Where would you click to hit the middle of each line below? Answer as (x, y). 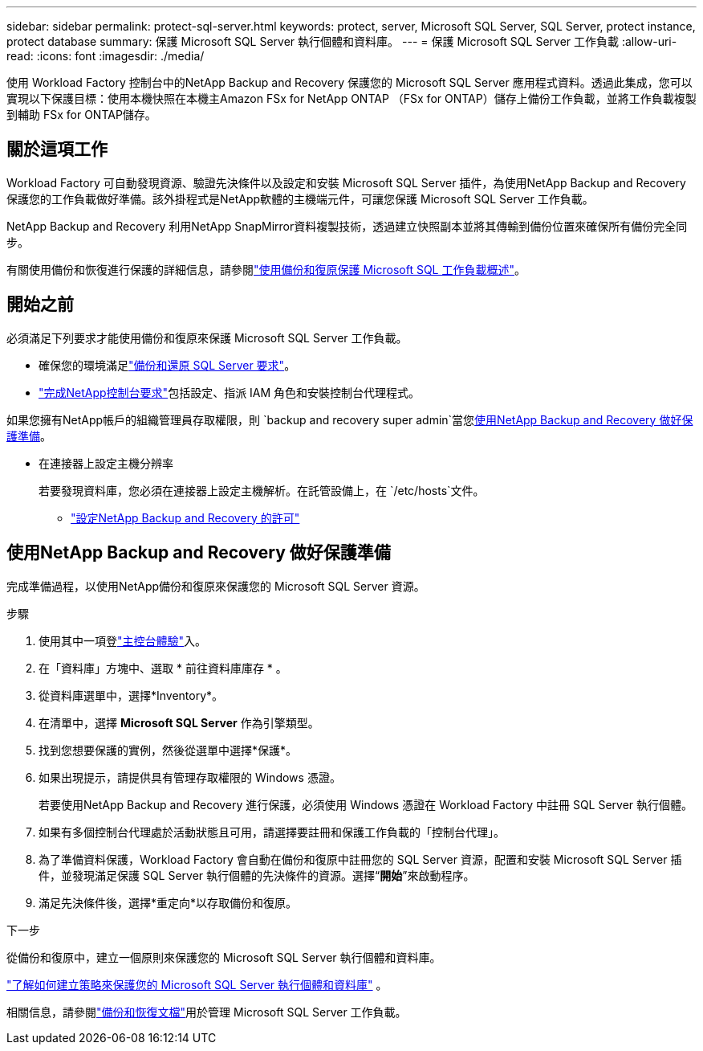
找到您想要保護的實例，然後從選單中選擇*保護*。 (168, 750)
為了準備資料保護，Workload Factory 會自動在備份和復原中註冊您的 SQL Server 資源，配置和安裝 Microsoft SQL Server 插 (360, 859)
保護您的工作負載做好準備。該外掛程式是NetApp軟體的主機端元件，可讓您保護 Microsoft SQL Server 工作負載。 (300, 198)
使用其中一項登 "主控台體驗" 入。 (123, 640)
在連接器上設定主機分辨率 (106, 463)
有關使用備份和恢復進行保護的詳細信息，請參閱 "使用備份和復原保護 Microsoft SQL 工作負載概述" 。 (266, 269)
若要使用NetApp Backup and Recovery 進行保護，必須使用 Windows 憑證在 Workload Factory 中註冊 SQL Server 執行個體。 (366, 804)
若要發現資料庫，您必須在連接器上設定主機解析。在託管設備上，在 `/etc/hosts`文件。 (262, 490)
